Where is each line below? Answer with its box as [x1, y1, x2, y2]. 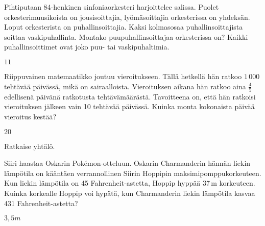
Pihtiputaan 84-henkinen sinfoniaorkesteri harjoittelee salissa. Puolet [4, 2, 219, 12]
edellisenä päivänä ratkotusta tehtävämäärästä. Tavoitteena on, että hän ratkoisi [4, 91, 256, 102]
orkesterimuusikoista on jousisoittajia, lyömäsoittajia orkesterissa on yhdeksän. [4, 11, 250, 22]
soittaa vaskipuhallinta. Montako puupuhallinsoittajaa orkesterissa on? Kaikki [4, 31, 248, 42]
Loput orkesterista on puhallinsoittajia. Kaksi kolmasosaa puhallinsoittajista [4, 21, 243, 32]
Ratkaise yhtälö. [4, 140, 55, 151]
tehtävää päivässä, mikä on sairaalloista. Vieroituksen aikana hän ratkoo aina [4, 81, 246, 91]
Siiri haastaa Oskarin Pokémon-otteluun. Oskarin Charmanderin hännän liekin [4, 158, 251, 168]
